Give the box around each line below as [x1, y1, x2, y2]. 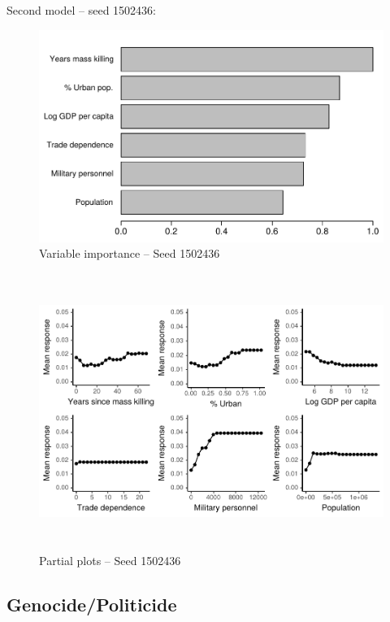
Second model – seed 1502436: [6, 2, 157, 18]
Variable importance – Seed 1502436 [39, 245, 220, 262]
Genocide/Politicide [6, 592, 177, 617]
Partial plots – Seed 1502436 [39, 552, 181, 569]
